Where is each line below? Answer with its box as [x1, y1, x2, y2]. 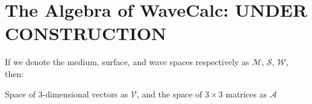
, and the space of [137, 87, 202, 100]
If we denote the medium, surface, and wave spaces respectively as [5, 56, 249, 68]
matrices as [225, 87, 267, 100]
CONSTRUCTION [5, 21, 167, 45]
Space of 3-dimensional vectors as [5, 87, 128, 100]
